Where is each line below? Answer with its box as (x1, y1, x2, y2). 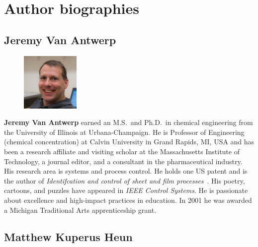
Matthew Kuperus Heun (4, 229, 133, 244)
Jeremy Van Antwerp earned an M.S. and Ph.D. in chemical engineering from (4, 117, 253, 127)
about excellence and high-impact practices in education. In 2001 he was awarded (4, 194, 252, 205)
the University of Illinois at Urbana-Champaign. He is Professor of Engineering (4, 126, 245, 137)
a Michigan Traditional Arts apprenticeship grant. (4, 204, 157, 215)
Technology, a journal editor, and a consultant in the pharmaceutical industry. (4, 156, 243, 166)
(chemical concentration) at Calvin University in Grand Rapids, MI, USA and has (4, 136, 255, 147)
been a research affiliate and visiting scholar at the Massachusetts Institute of (4, 146, 240, 156)
